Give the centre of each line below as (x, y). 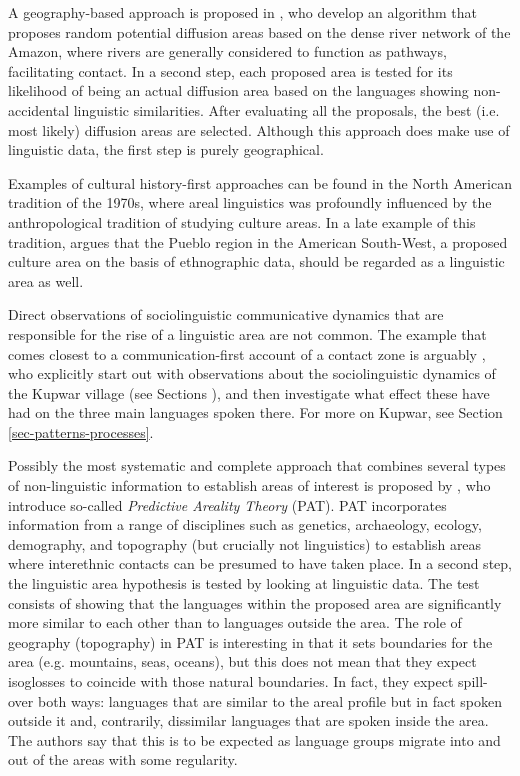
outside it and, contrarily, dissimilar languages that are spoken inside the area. (248, 720)
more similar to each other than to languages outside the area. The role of (235, 622)
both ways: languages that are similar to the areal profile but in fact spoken (270, 700)
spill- (473, 681)
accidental (39, 109)
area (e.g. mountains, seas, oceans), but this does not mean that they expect (242, 661)
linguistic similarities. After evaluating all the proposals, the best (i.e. (286, 109)
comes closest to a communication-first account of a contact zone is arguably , (247, 353)
